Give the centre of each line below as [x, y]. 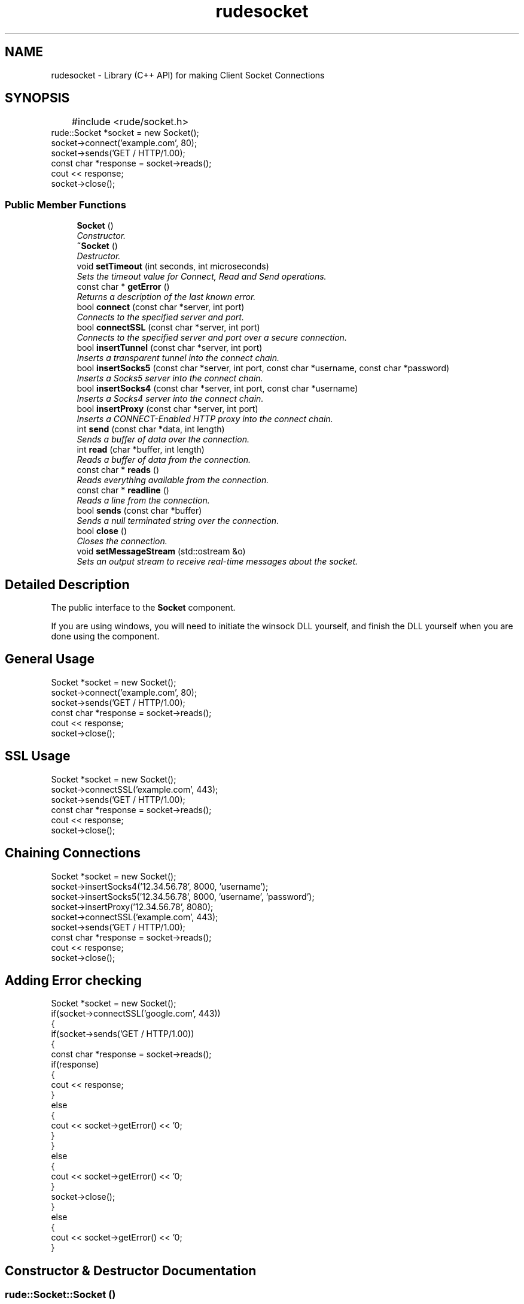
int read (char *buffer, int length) [141, 450]
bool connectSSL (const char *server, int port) [168, 327]
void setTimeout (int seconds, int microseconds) [173, 266]
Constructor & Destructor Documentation [131, 1270]
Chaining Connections [73, 853]
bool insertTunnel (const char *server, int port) [170, 348]
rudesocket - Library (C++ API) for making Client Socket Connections [188, 75]
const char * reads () [118, 470]
